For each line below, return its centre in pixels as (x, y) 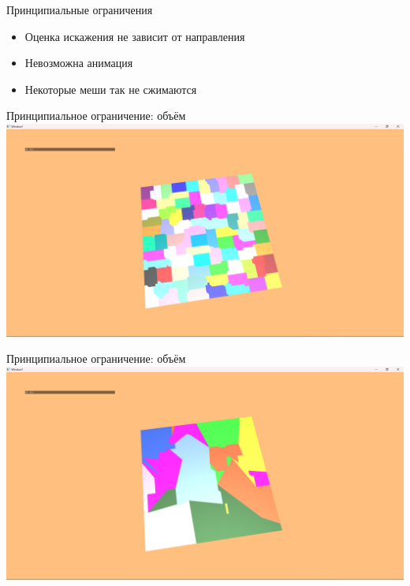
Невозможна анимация (79, 63)
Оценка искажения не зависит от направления (135, 36)
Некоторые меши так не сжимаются (111, 89)
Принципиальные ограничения (80, 9)
